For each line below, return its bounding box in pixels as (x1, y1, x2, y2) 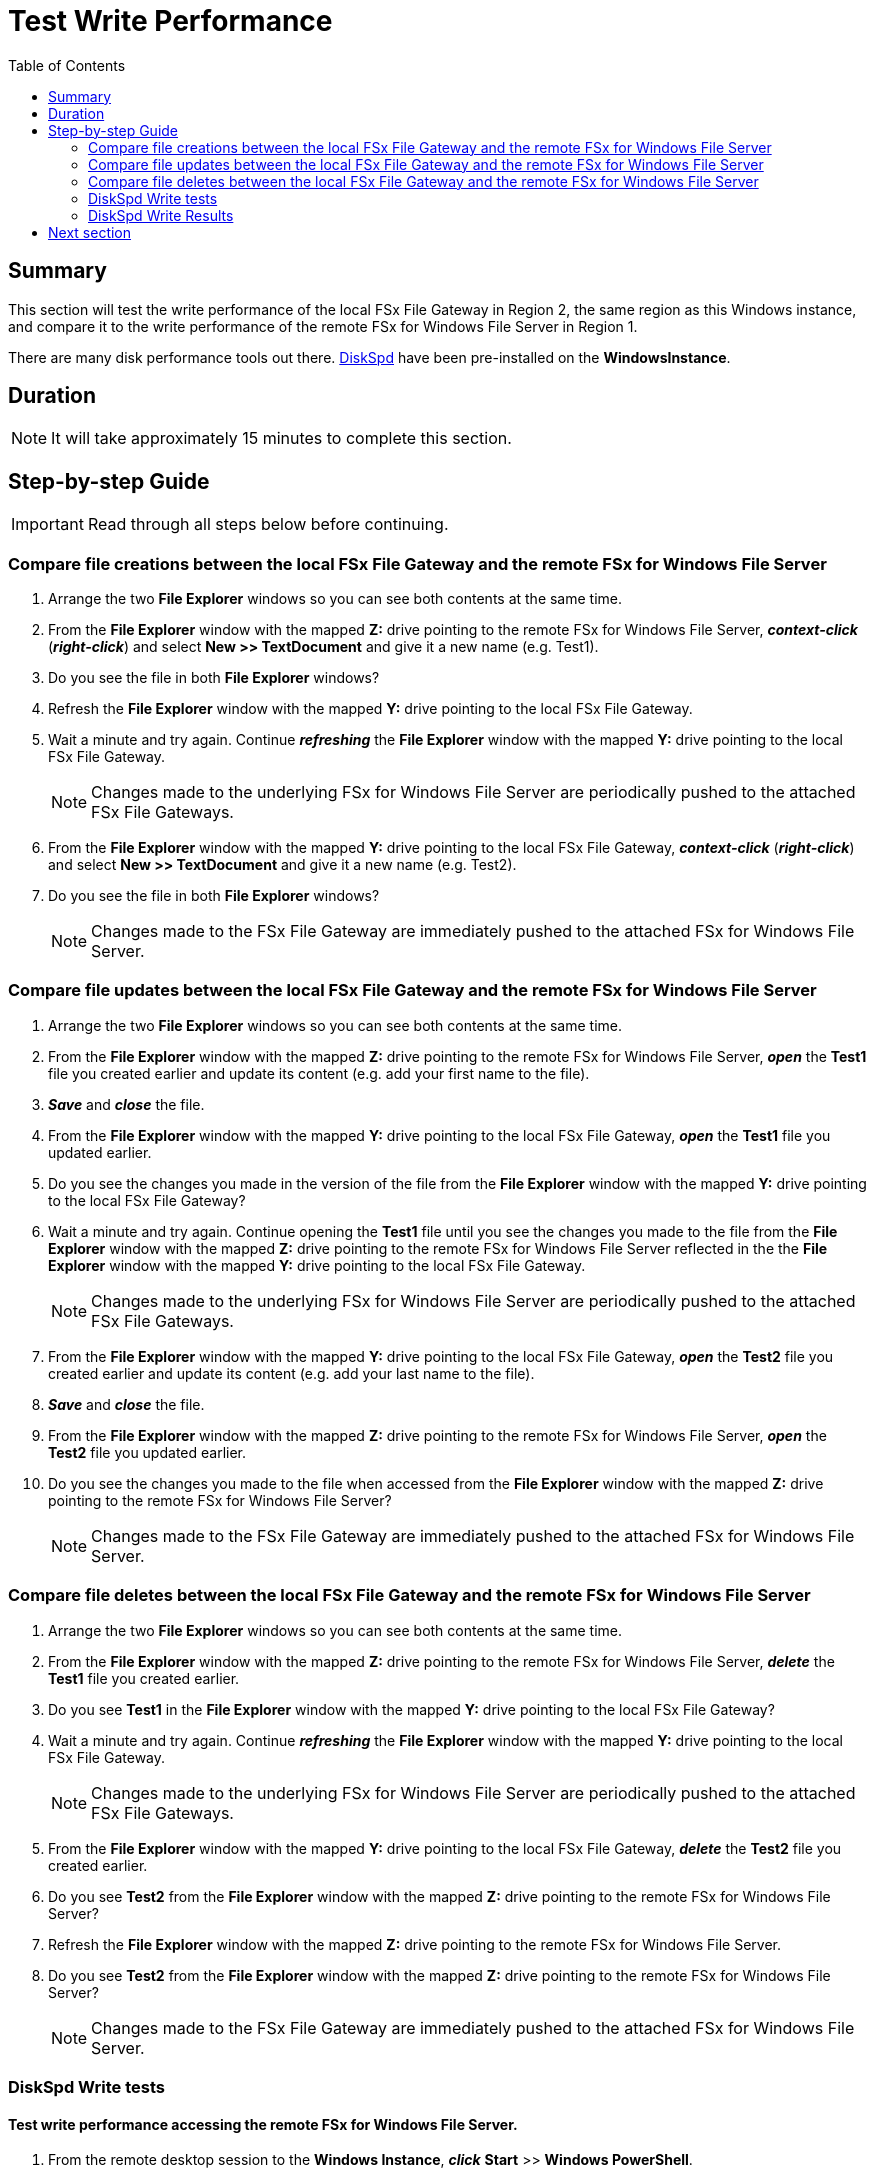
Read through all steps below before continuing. (87, 514, 449, 535)
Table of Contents (8, 56, 126, 74)
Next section (48, 223, 132, 241)
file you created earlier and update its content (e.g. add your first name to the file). (48, 1064, 590, 1082)
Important (11, 514, 84, 535)
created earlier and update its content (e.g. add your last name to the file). (48, 1364, 535, 1382)
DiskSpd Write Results (88, 206, 234, 224)
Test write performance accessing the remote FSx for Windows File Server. (8, 2115, 518, 2133)
